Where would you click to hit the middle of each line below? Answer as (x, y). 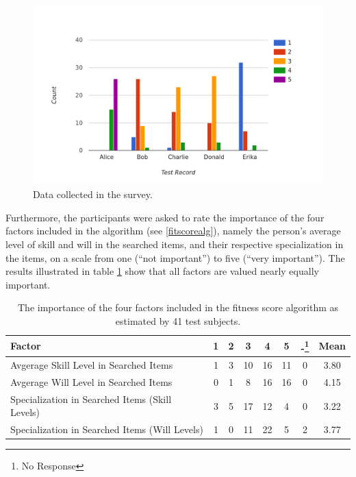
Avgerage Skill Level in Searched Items (92, 365)
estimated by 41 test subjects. (178, 321)
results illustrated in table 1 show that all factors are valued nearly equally (162, 271)
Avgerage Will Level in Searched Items (91, 381)
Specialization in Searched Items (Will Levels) (107, 429)
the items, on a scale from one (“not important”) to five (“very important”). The (175, 257)
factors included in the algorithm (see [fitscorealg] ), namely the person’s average (173, 231)
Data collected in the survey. (93, 194)
